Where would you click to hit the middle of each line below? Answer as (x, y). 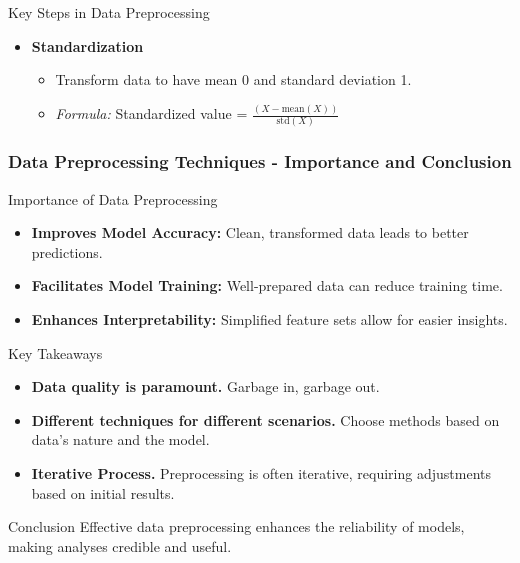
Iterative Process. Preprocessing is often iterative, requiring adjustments (261, 472)
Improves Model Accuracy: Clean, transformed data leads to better (250, 232)
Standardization (87, 45)
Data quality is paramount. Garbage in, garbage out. (205, 386)
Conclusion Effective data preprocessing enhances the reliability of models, (236, 526)
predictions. (67, 251)
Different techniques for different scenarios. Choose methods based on (265, 419)
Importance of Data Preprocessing (113, 198)
